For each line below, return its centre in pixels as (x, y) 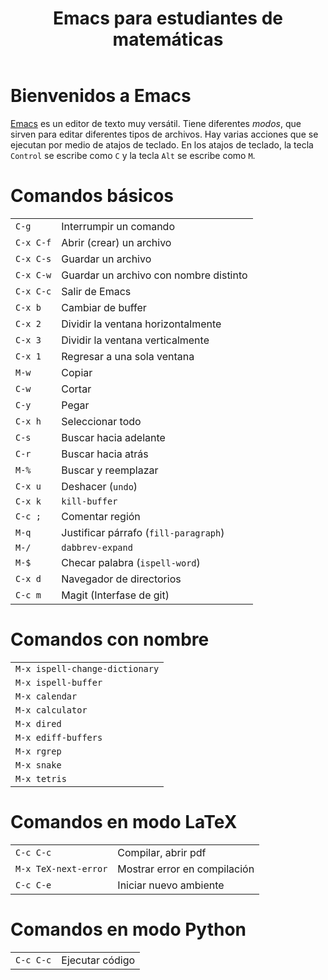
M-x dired (38, 723)
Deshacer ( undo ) (99, 486)
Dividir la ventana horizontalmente (141, 324)
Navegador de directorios (121, 579)
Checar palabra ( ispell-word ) (131, 562)
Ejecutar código (98, 960)
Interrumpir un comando (118, 226)
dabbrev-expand (97, 547)
